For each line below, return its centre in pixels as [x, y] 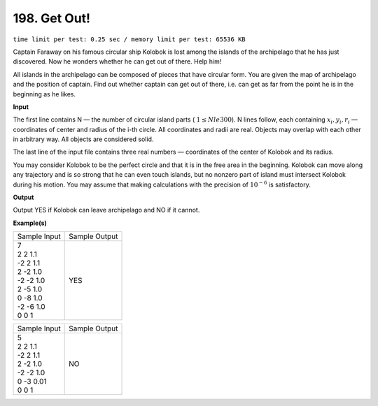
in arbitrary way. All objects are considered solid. [83, 139]
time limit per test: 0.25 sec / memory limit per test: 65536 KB [129, 39]
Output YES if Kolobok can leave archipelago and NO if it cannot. [106, 210]
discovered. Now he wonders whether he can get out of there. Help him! [117, 61]
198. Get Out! [52, 18]
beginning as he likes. [44, 94]
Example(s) [30, 223]
